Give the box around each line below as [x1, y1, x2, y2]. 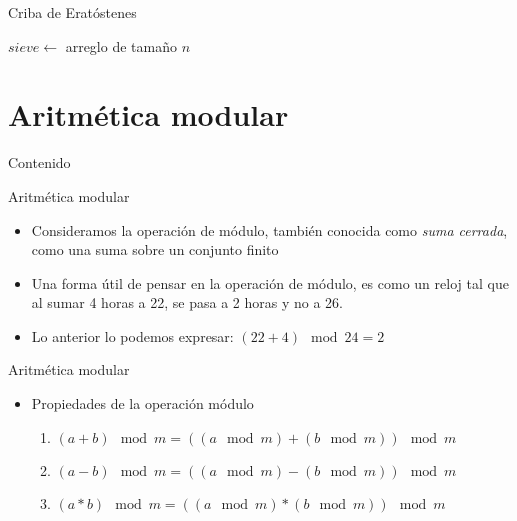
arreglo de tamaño [65, 35, 177, 56]
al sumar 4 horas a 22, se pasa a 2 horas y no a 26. [31, 292, 343, 313]
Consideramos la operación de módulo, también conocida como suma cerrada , [31, 219, 508, 240]
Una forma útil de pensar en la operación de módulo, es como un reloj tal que [31, 272, 509, 293]
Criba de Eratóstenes [8, 2, 137, 22]
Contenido [8, 152, 71, 173]
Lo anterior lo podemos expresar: [31, 325, 234, 346]
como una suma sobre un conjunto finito [31, 239, 279, 260]
